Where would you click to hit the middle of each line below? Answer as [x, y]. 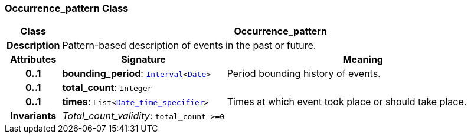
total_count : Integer [107, 88]
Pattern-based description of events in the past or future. [189, 46]
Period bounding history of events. [304, 74]
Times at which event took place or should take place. [347, 102]
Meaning [363, 60]
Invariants [33, 116]
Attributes [33, 60]
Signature [143, 60]
